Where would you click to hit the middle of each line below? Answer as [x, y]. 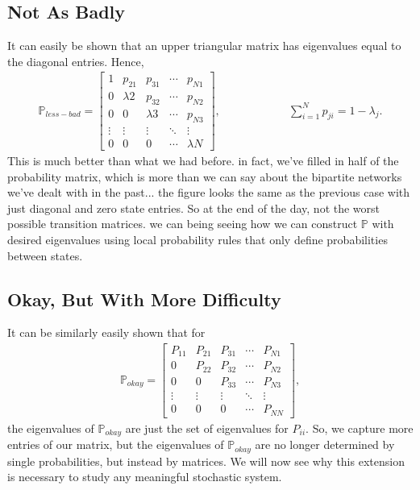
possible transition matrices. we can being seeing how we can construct [183, 224]
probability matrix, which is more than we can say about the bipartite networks [205, 176]
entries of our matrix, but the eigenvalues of [116, 444]
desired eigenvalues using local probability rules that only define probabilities [198, 239]
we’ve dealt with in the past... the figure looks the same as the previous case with [209, 192]
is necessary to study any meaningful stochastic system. [145, 477]
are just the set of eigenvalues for [207, 428]
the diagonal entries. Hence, [76, 61]
